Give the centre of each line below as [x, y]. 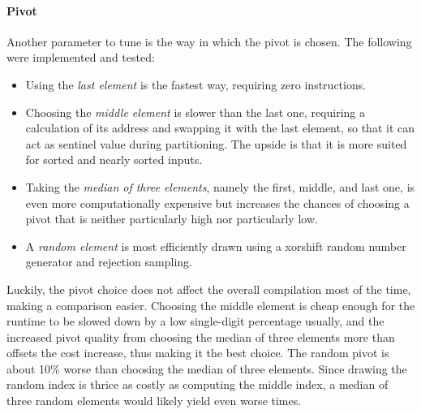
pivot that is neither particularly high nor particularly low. [172, 219]
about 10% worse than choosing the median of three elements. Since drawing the [207, 368]
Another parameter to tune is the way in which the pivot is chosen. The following [209, 41]
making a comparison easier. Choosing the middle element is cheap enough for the [211, 305]
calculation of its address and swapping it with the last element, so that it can [220, 128]
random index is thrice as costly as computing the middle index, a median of [198, 384]
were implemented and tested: [81, 57]
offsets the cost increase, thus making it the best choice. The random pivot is [198, 353]
